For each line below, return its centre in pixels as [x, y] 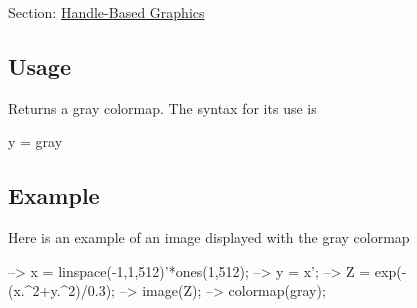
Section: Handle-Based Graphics [106, 12]
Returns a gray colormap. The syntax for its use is [162, 107]
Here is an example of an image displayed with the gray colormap [209, 237]
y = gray [35, 141]
